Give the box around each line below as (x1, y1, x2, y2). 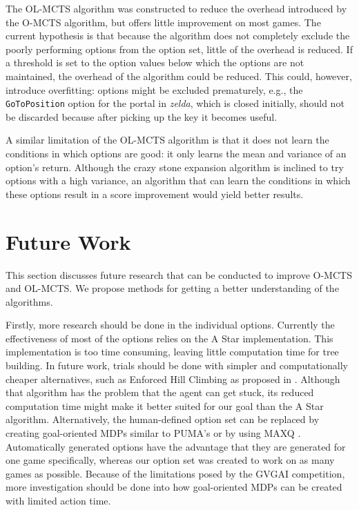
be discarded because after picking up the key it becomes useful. (6, 109, 278, 124)
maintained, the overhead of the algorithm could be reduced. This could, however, (6, 68, 352, 83)
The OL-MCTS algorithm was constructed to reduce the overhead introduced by (6, 1, 347, 15)
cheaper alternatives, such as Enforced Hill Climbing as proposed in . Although (6, 371, 340, 386)
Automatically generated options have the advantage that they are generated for (6, 439, 346, 453)
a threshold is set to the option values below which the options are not (6, 55, 304, 70)
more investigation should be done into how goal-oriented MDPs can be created (6, 480, 342, 494)
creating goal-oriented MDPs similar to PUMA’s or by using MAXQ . (6, 426, 301, 440)
